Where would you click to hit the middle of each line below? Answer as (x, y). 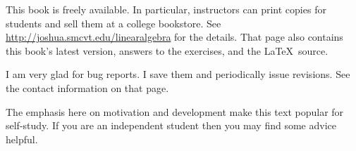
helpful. (22, 139)
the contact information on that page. (87, 87)
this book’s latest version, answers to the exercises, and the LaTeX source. (167, 50)
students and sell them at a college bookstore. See (113, 23)
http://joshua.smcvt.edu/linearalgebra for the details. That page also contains (174, 37)
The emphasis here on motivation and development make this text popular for (175, 111)
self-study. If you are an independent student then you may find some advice (171, 125)
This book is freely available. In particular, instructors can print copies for (166, 9)
